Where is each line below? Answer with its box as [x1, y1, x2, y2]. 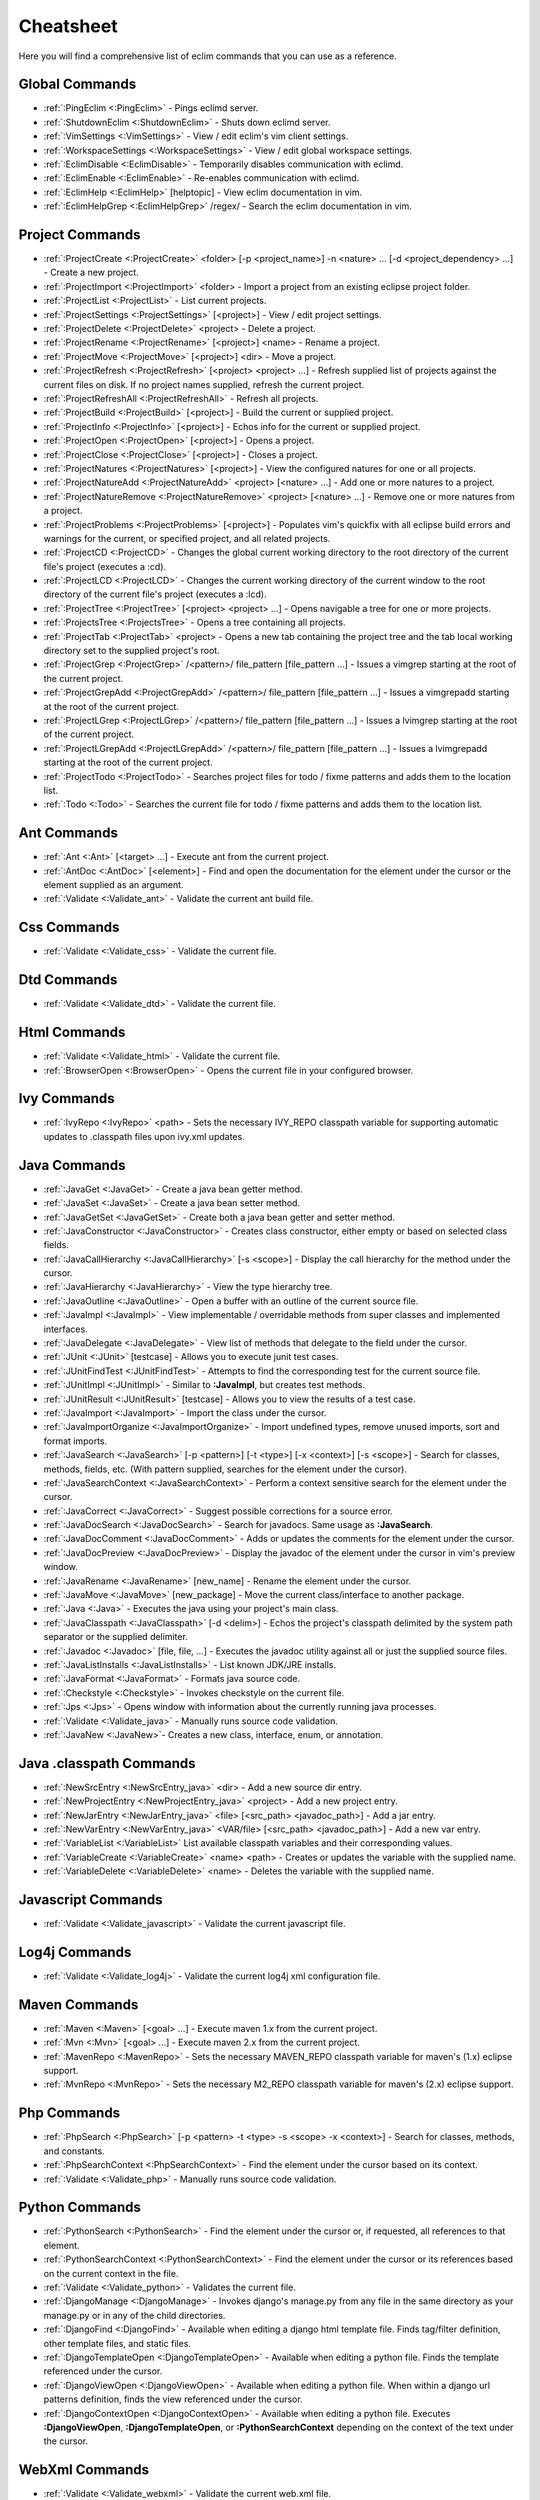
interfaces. [43, 1323, 89, 1335]
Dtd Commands [18, 971, 118, 989]
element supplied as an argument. [43, 879, 184, 891]
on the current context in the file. [43, 2267, 179, 2279]
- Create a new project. [43, 266, 139, 279]
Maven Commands [18, 1996, 139, 2013]
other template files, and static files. [43, 2337, 192, 2349]
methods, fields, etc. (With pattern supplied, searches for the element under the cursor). [43, 1463, 407, 1475]
